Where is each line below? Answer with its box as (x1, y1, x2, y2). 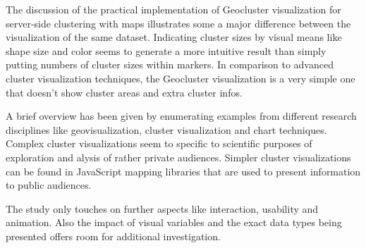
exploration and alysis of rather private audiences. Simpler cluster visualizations (6, 149, 351, 164)
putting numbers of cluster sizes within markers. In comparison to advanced (6, 57, 334, 72)
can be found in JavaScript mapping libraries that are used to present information (6, 163, 361, 178)
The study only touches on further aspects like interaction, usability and (6, 201, 319, 216)
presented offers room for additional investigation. (6, 228, 221, 243)
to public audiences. (6, 178, 92, 192)
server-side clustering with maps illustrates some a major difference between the (6, 15, 351, 30)
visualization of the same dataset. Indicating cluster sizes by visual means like (6, 30, 342, 44)
